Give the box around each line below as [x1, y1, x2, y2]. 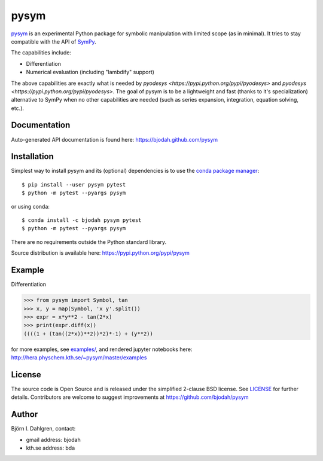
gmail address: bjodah [26, 436, 81, 443]
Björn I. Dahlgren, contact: [11, 425, 76, 432]
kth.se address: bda [26, 444, 75, 451]
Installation [11, 151, 54, 161]
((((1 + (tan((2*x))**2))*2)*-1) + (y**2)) [23, 330, 154, 337]
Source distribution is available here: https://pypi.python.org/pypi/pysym [11, 249, 190, 257]
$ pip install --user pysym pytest [22, 181, 126, 188]
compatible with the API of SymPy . [11, 38, 97, 45]
